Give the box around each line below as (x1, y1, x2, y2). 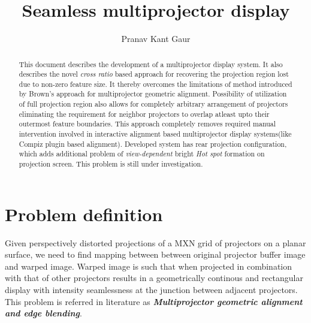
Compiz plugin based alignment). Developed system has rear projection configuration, (19, 138, 287, 149)
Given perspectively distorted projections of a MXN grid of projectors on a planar (5, 236, 306, 249)
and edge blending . (5, 307, 82, 319)
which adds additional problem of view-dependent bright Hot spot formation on (19, 149, 265, 159)
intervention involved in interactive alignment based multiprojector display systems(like (19, 129, 292, 139)
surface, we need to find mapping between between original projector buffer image (5, 248, 306, 261)
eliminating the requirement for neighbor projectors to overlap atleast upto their (19, 108, 270, 119)
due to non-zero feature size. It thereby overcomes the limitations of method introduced (19, 79, 292, 89)
